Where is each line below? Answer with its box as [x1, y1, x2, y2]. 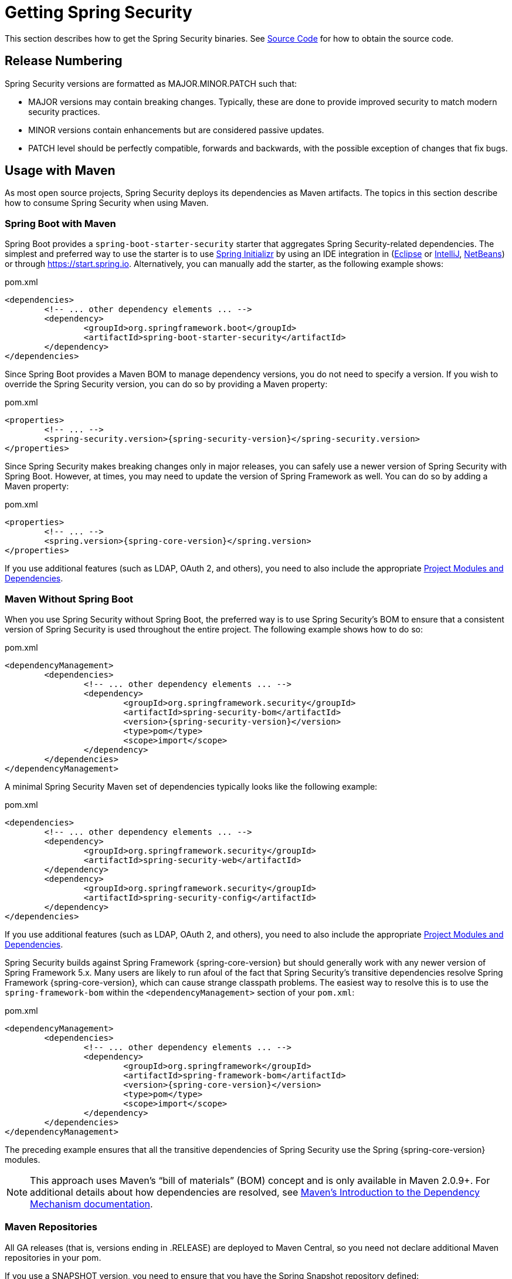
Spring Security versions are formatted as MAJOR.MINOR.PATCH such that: [5, 78, 297, 89]
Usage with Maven [5, 163, 116, 178]
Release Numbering [5, 53, 123, 69]
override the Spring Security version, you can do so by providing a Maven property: [5, 379, 328, 390]
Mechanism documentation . [30, 1197, 153, 1210]
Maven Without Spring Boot [5, 593, 133, 605]
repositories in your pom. [5, 1252, 101, 1263]
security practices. [28, 106, 100, 117]
